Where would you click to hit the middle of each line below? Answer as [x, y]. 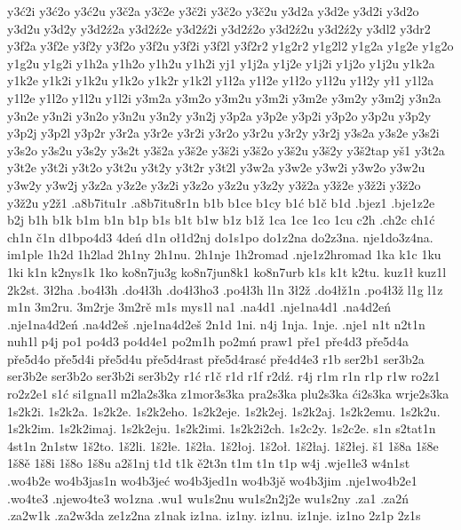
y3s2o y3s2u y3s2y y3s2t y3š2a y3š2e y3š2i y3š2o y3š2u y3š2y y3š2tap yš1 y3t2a [226, 150]
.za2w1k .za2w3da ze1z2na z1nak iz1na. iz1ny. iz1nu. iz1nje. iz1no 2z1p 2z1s [214, 515]
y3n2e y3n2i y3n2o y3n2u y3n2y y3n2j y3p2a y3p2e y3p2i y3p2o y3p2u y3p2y [219, 115]
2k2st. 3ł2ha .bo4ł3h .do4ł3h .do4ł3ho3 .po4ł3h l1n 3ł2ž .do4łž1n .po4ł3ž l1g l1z [225, 289]
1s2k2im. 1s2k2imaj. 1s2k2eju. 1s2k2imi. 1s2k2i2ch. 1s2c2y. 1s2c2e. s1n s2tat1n [222, 428]
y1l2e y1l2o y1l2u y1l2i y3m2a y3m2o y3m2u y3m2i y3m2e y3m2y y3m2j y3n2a [224, 97]
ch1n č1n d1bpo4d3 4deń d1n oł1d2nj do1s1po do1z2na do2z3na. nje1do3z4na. [220, 237]
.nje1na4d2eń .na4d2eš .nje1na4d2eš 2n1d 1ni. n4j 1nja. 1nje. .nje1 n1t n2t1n [216, 324]
